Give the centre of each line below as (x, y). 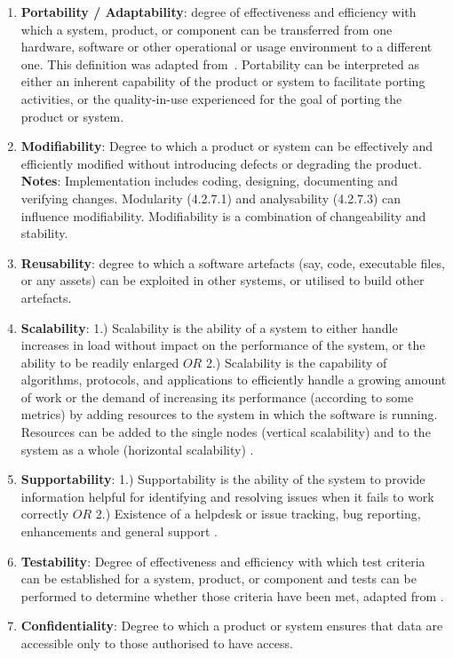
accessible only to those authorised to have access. (157, 643)
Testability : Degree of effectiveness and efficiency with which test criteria (223, 561)
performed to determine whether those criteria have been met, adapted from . (232, 595)
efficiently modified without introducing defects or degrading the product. (221, 163)
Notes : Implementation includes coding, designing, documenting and (209, 181)
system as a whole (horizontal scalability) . (137, 449)
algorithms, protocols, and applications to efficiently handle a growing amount (234, 380)
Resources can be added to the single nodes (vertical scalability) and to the (226, 432)
